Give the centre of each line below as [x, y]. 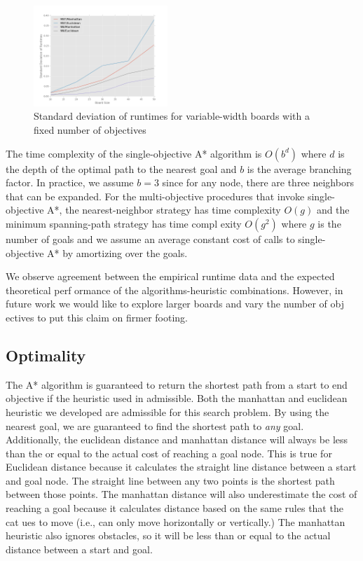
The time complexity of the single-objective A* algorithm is [134, 153]
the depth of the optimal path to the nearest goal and [121, 168]
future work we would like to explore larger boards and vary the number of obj [175, 304]
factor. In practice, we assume [70, 182]
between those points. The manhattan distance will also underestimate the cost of [181, 494]
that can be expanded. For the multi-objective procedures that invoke [155, 196]
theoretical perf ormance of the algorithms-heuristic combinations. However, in [174, 290]
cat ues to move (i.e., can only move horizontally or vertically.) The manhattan [176, 521]
